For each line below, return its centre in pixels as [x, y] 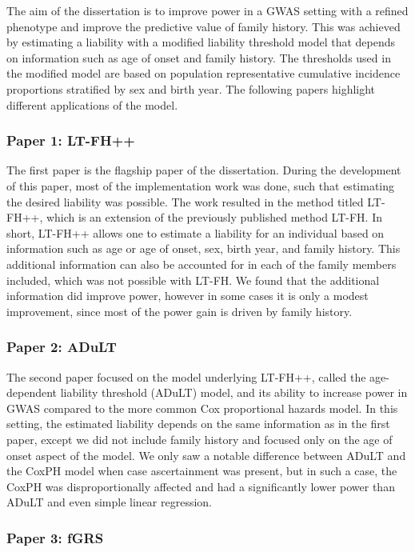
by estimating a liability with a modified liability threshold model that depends [201, 42]
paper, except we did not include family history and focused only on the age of [200, 439]
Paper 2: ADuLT [62, 347]
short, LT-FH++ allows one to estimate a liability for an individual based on [196, 232]
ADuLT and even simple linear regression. [110, 502]
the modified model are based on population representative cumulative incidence [204, 73]
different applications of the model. [92, 104]
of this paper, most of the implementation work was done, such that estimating [201, 185]
